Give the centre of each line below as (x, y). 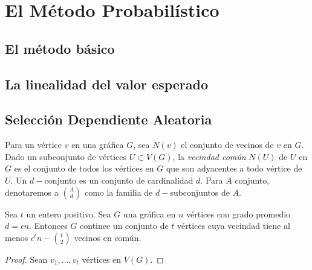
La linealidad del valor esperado (107, 84)
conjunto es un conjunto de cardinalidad (119, 180)
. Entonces (48, 226)
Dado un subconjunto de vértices (66, 156)
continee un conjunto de (124, 226)
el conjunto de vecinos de (227, 145)
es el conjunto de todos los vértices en (84, 168)
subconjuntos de (200, 192)
